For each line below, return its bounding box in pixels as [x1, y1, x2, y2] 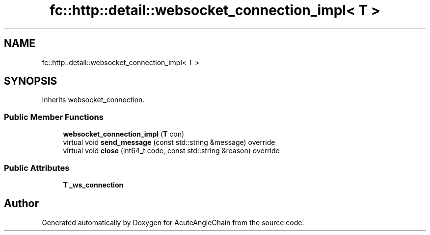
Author [4, 197, 39, 210]
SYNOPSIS [4, 75, 57, 88]
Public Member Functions [4, 112, 104, 122]
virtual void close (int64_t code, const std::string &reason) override [63, 146, 280, 155]
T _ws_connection [63, 180, 124, 189]
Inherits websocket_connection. [42, 95, 145, 104]
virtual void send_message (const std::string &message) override [63, 138, 275, 147]
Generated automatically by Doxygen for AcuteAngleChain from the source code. [42, 218, 304, 227]
